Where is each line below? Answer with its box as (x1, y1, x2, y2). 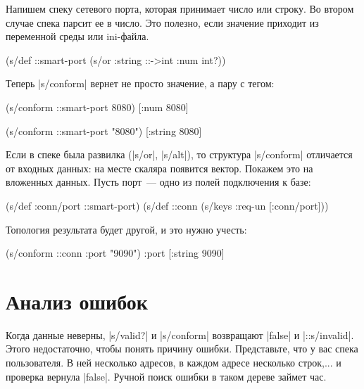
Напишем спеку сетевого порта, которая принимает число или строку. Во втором (6, 1, 354, 15)
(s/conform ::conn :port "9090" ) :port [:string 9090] (6, 245, 225, 260)
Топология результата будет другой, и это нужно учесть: (6, 222, 247, 236)
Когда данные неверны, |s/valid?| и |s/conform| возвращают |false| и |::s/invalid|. (6, 327, 354, 342)
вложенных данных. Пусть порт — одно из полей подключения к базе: (6, 174, 311, 189)
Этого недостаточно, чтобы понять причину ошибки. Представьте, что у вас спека (6, 341, 358, 356)
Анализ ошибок (6, 286, 148, 315)
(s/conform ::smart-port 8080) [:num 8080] (6, 99, 189, 114)
